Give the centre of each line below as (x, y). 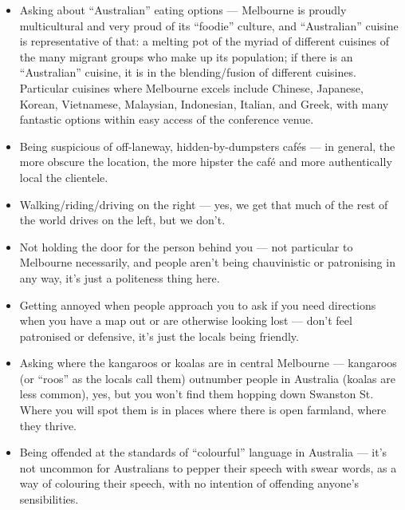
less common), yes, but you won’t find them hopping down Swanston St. (197, 394)
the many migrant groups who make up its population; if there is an (186, 56)
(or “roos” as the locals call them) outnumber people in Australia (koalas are (207, 378)
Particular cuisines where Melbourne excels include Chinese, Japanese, (191, 87)
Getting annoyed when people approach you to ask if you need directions (198, 304)
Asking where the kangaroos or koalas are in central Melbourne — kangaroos (208, 363)
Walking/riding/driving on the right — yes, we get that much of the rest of (204, 204)
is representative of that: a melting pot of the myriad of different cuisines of (204, 41)
